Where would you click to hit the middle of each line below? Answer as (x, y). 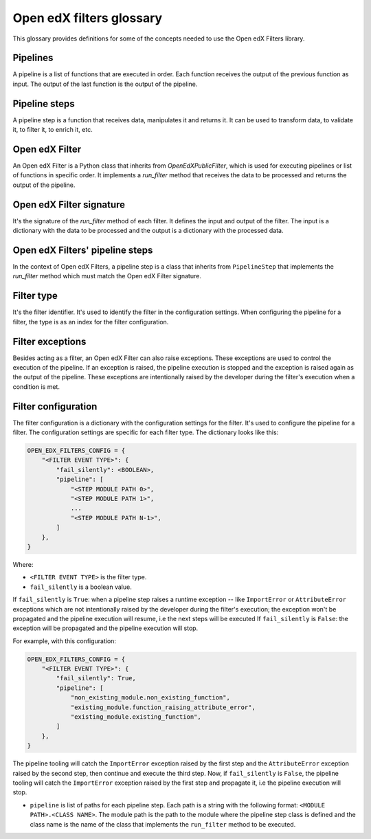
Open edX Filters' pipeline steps (83, 250)
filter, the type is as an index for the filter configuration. (91, 322)
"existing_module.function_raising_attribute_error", (163, 707)
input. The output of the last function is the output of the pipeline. (105, 84)
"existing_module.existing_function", (136, 717)
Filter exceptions (49, 341)
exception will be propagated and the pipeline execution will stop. (105, 628)
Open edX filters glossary (88, 18)
